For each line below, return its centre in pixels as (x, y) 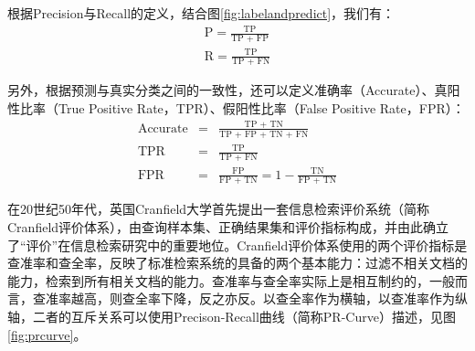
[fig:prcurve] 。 (47, 334)
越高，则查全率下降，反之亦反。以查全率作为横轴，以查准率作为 (263, 298)
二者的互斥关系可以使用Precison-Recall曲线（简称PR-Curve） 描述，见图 (244, 317)
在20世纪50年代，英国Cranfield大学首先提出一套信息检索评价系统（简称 (219, 209)
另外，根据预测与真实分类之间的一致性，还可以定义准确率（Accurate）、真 (227, 90)
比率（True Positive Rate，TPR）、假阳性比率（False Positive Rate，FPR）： (242, 107)
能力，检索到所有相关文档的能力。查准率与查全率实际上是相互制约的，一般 (231, 280)
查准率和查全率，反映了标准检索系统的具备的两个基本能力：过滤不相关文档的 (237, 263)
